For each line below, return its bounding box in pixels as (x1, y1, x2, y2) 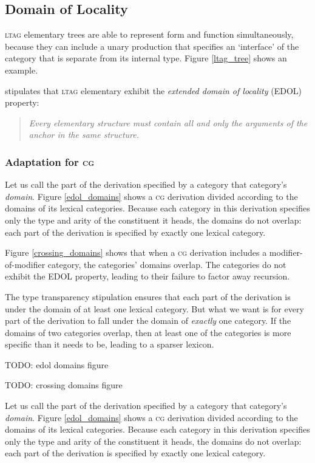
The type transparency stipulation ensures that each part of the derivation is (5, 290, 291, 303)
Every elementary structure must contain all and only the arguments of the (29, 116, 308, 129)
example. (5, 63, 38, 76)
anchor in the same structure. (29, 128, 140, 141)
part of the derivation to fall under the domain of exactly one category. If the (5, 314, 291, 327)
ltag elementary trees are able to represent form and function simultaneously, (5, 28, 294, 41)
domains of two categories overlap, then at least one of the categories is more (5, 326, 291, 338)
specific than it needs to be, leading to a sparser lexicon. (5, 338, 214, 351)
